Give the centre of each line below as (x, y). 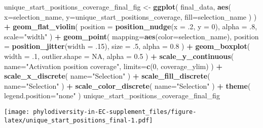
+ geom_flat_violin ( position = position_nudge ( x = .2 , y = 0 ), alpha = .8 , (131, 26)
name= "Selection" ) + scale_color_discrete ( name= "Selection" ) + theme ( (127, 85)
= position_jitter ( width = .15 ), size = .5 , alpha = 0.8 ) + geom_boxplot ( (127, 46)
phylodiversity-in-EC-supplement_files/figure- (115, 112)
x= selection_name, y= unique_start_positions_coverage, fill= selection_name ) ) (130, 16)
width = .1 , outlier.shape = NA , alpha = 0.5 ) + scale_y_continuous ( (119, 56)
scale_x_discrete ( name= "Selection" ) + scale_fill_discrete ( (107, 76)
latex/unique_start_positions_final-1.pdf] (79, 120)
